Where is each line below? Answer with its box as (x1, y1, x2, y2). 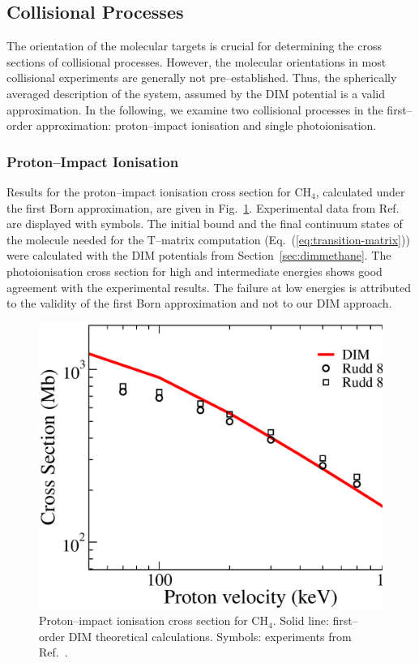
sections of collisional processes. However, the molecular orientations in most (6, 53, 387, 70)
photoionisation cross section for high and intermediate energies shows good (6, 262, 383, 279)
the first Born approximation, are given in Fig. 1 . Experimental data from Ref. (6, 199, 400, 216)
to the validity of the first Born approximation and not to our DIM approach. (6, 295, 392, 312)
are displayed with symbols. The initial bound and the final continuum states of (6, 215, 403, 232)
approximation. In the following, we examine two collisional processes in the (6, 101, 383, 118)
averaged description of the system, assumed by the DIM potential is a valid (6, 84, 385, 101)
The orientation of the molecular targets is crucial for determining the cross (6, 37, 382, 54)
